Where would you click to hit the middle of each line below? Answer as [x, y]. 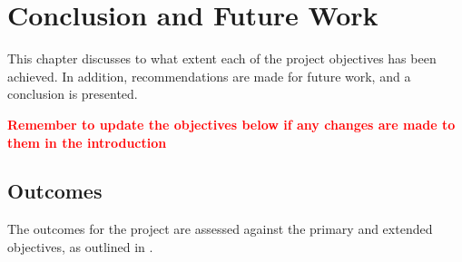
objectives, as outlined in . [80, 246]
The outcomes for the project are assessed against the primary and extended [220, 229]
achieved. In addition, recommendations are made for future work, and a [209, 76]
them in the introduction [87, 142]
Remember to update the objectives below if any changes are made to [231, 124]
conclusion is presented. [73, 94]
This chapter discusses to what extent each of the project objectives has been [222, 58]
